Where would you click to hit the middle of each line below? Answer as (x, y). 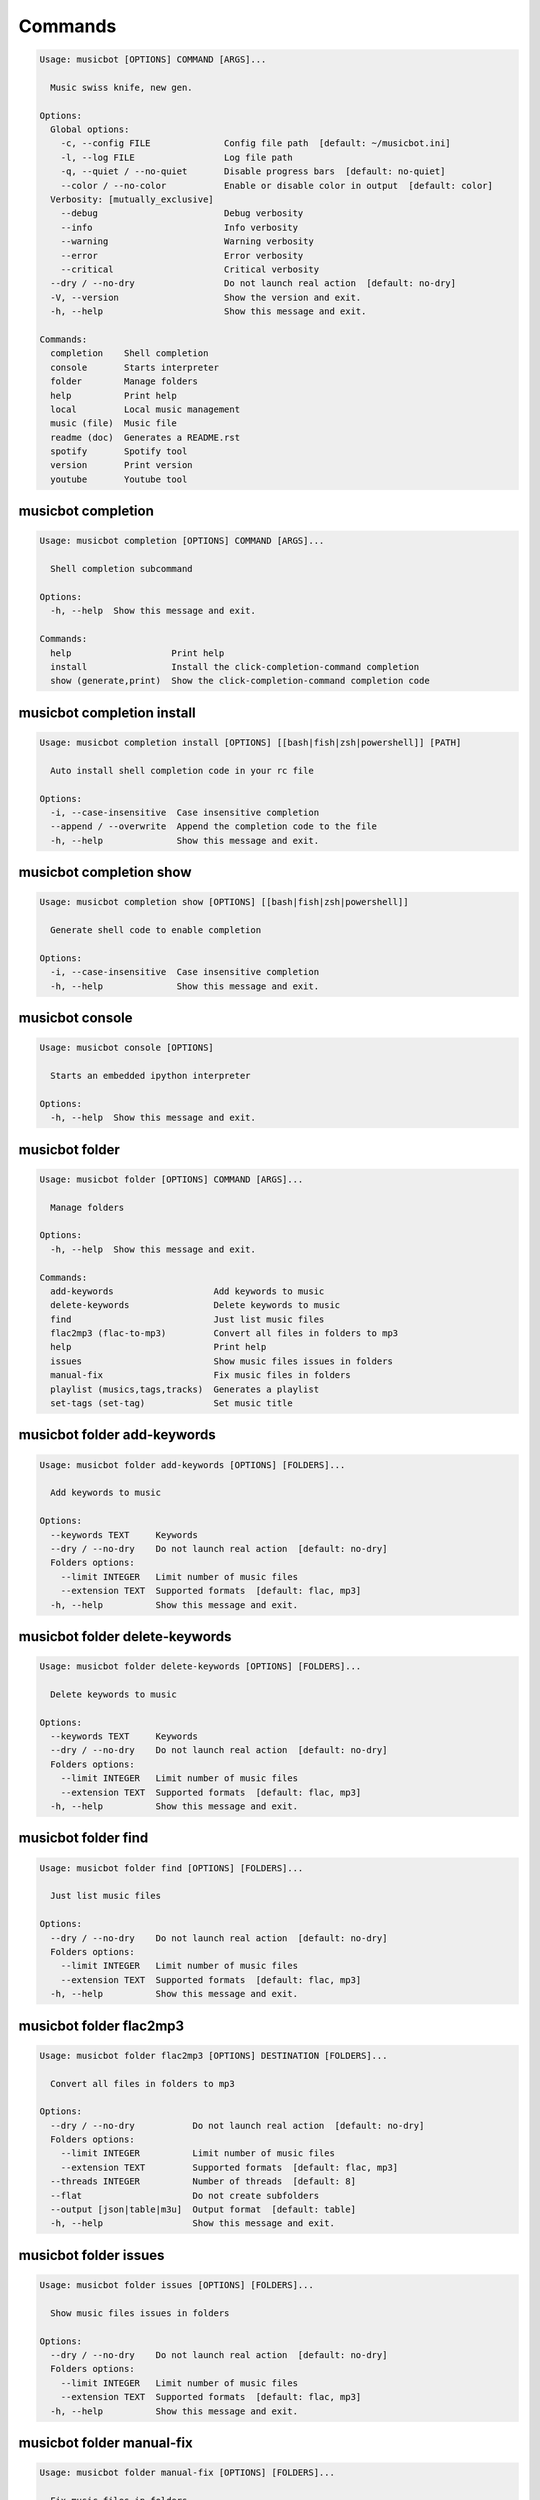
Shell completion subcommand (122, 569)
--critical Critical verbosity (190, 269)
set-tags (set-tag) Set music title (172, 1403)
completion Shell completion (129, 353)
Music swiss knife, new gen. (122, 87)
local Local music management (145, 409)
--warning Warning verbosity (187, 241)
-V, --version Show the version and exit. (206, 297)
